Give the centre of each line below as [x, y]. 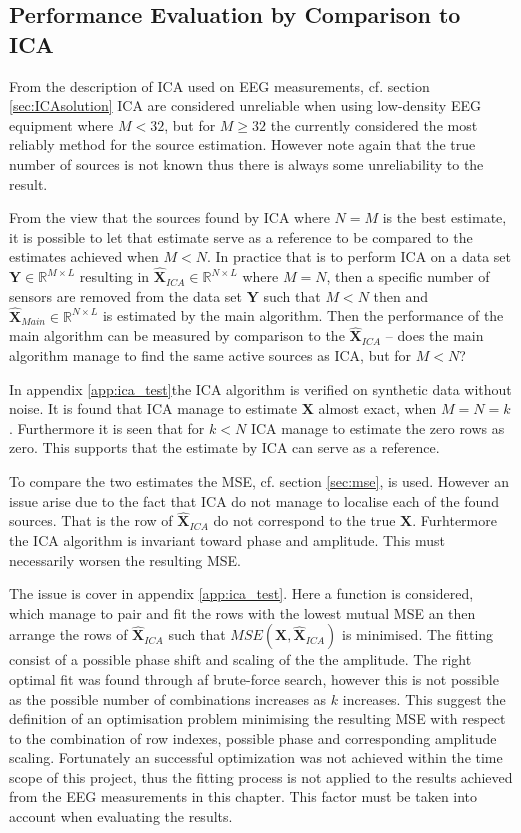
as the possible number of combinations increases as [168, 698]
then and [401, 295]
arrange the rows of [68, 634]
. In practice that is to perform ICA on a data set [359, 256]
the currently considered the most [374, 124]
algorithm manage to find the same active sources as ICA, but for [210, 354]
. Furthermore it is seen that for [107, 427]
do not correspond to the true [304, 520]
